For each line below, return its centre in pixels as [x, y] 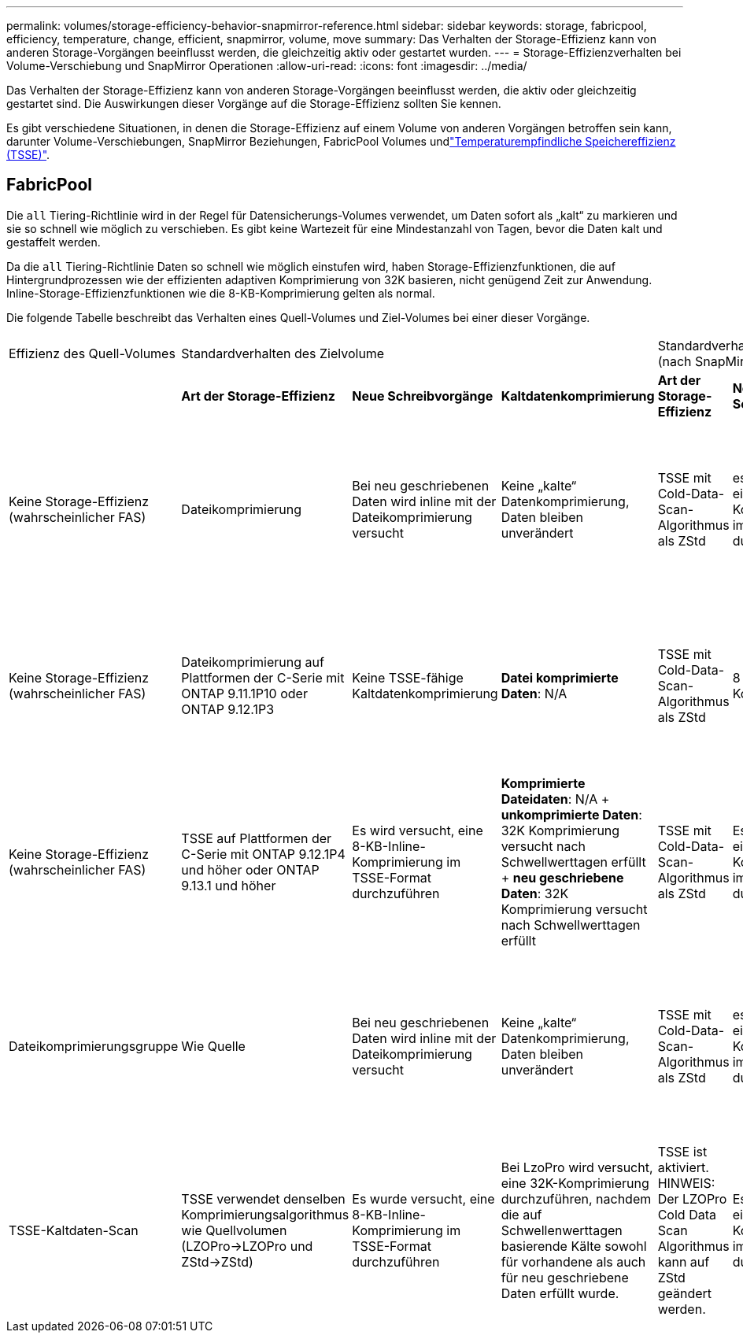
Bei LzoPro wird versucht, [577, 1167]
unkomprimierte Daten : [571, 814]
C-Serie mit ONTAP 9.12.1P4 [263, 854]
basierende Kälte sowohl [574, 1246]
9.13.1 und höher [229, 885]
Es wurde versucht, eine [423, 1198]
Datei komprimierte [560, 677]
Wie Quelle [213, 1046]
